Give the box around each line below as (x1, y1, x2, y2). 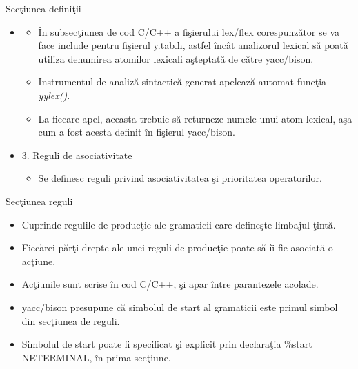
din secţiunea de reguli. (21, 313, 120, 328)
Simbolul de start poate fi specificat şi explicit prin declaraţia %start (21, 337, 312, 351)
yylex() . (38, 87, 70, 102)
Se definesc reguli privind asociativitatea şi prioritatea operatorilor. (38, 171, 322, 185)
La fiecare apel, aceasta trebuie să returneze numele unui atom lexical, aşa (38, 111, 352, 125)
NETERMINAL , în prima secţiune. (21, 350, 171, 364)
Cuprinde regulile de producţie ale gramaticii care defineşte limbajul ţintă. (21, 217, 336, 231)
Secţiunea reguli (6, 193, 73, 208)
